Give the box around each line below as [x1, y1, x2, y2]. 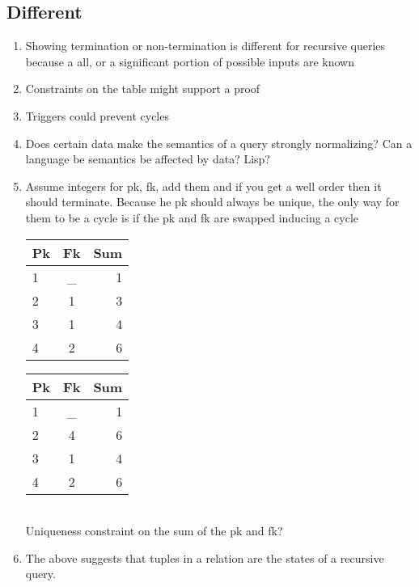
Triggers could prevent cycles [25, 107, 169, 124]
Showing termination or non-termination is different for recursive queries [25, 37, 386, 54]
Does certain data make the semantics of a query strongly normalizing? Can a [25, 134, 413, 151]
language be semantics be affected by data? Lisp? [25, 150, 270, 167]
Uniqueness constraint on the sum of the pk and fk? [25, 522, 283, 539]
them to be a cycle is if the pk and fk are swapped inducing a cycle [25, 209, 359, 226]
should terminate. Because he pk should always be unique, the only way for [25, 193, 400, 210]
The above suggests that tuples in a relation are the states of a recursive [25, 549, 384, 566]
